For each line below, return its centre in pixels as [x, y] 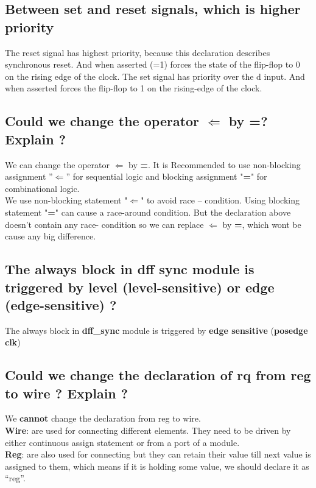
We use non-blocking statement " [66, 200]
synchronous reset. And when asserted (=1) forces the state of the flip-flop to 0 [153, 64]
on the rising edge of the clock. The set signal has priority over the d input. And [155, 76]
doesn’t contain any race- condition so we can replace [104, 224]
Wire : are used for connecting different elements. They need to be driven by [148, 430]
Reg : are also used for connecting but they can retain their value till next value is [158, 454]
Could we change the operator [102, 121]
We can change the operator [57, 164]
